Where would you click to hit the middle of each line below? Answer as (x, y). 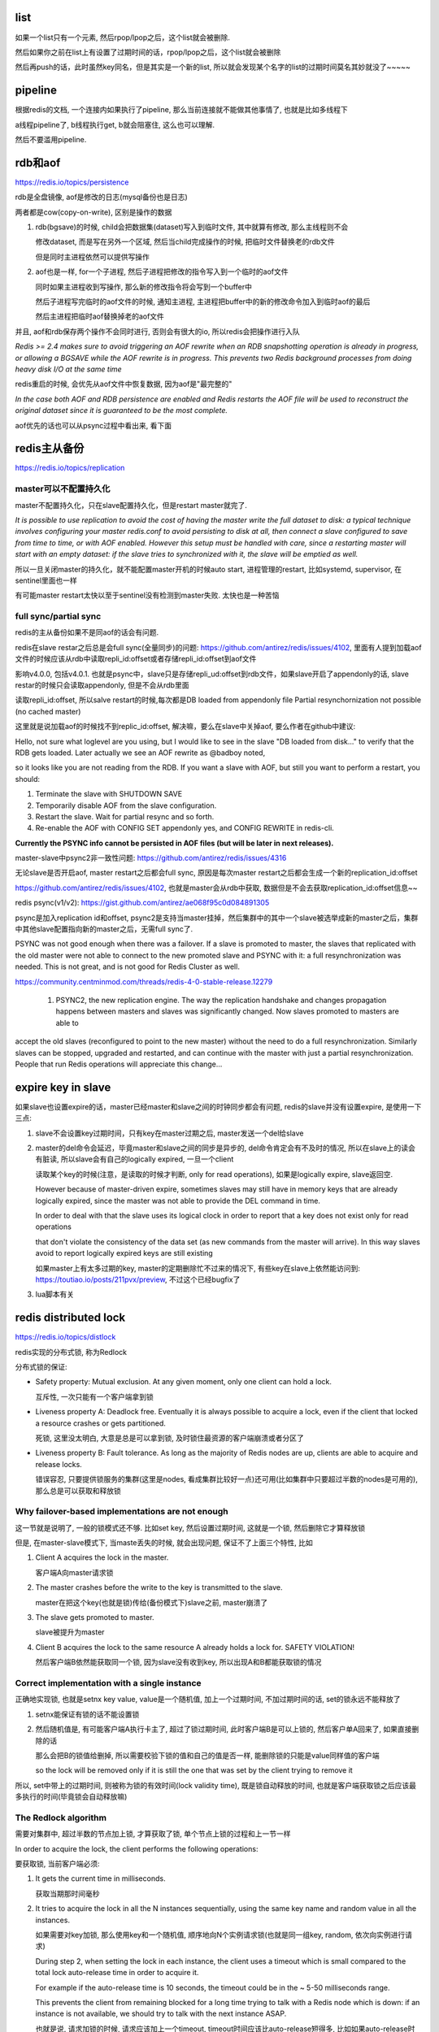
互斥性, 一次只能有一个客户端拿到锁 (94, 1396)
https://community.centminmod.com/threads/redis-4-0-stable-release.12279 (144, 981)
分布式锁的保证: (41, 1367)
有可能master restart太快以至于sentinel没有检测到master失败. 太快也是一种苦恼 (147, 595)
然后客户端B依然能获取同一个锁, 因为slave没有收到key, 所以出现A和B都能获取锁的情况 (178, 1662)
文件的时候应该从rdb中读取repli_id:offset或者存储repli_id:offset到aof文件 (136, 659)
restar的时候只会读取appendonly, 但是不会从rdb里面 (102, 685)
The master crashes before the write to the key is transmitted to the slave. (159, 1587)
